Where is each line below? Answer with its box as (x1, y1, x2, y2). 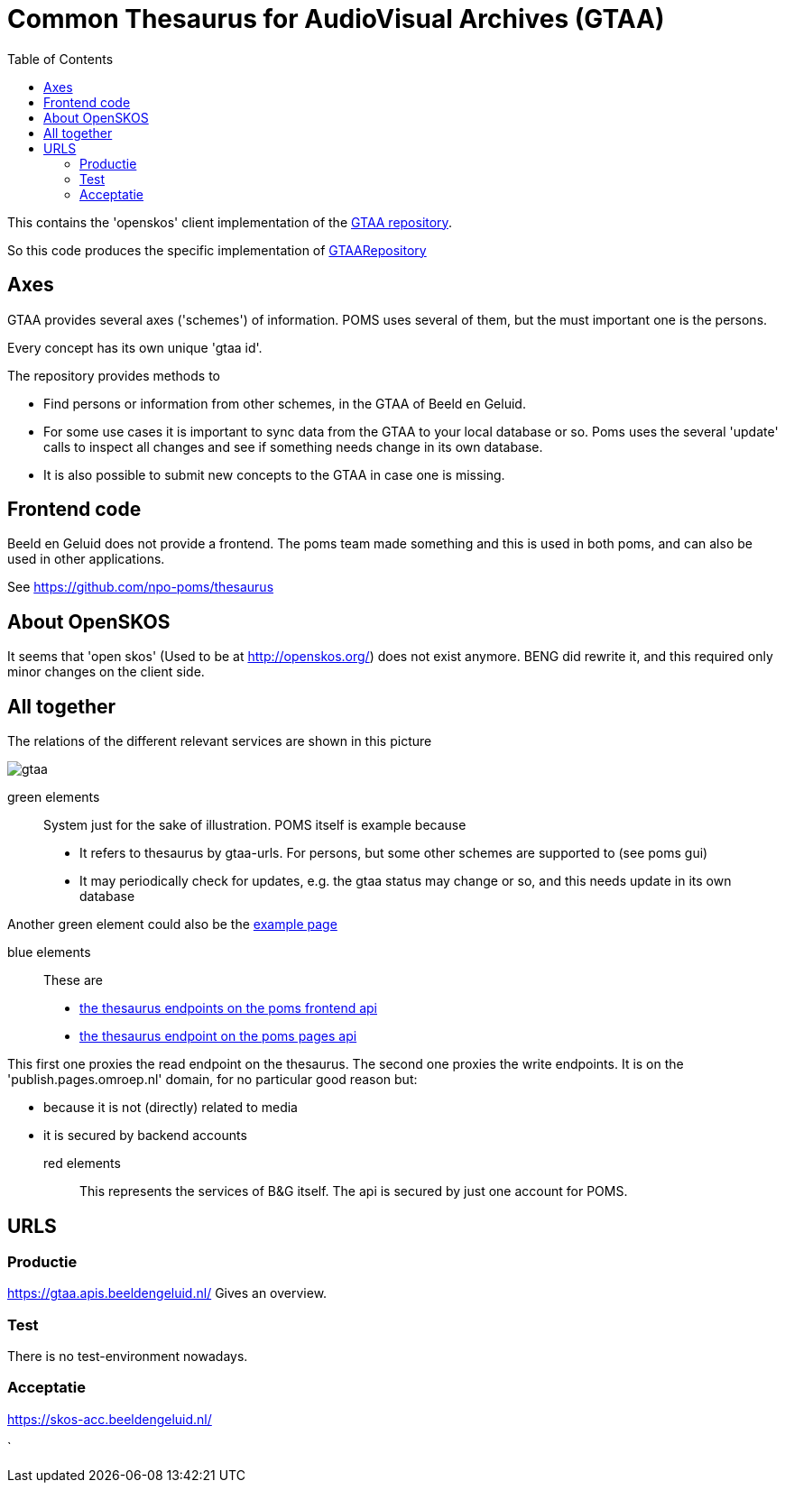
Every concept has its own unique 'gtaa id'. (7, 339, 263, 355)
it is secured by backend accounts (43, 1127, 247, 1144)
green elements (7, 789, 100, 805)
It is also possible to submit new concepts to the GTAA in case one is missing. (43, 466, 505, 483)
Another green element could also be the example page (7, 916, 337, 933)
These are (43, 972, 104, 989)
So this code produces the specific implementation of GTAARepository (7, 242, 427, 258)
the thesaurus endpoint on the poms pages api (79, 1028, 357, 1044)
